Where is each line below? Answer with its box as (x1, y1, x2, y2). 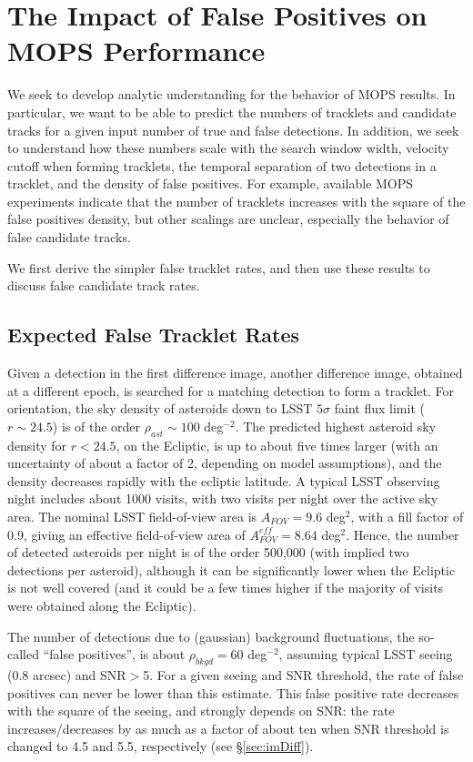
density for (7, 435, 67, 454)
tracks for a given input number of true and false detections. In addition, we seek (7, 120, 459, 139)
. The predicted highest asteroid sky (235, 416, 437, 435)
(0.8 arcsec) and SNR (7, 665, 126, 684)
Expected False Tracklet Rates (7, 320, 300, 349)
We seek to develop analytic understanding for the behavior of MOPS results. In (7, 85, 456, 104)
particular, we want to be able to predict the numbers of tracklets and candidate (7, 102, 457, 121)
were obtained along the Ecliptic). (7, 595, 196, 615)
